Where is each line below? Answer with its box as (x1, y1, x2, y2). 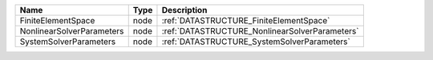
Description (161, 5, 208, 15)
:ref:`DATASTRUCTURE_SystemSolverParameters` (161, 36, 350, 47)
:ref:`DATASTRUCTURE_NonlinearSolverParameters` (161, 26, 359, 36)
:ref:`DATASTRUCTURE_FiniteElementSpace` (161, 15, 330, 26)
